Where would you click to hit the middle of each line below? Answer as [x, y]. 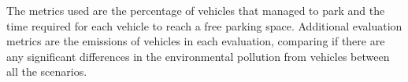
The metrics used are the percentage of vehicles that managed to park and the [196, 10]
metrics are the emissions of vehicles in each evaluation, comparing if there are [196, 41]
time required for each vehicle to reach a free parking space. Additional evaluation [204, 25]
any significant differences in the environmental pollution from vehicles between [198, 56]
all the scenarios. [47, 71]
